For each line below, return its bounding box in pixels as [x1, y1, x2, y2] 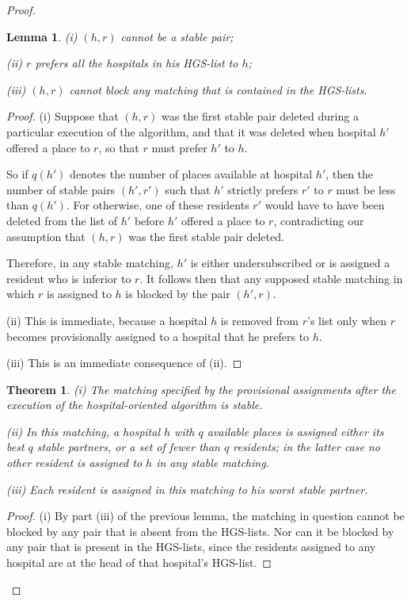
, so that [98, 139, 139, 155]
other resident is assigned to [6, 454, 143, 471]
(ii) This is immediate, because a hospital [6, 312, 207, 328]
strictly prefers [227, 181, 299, 197]
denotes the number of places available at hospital [70, 166, 313, 182]
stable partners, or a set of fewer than [36, 438, 220, 455]
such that [165, 181, 211, 197]
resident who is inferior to [6, 270, 131, 286]
